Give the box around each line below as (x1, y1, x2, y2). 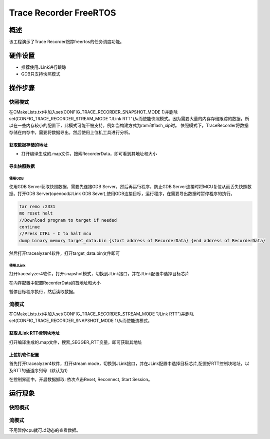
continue (19, 224, 40, 229)
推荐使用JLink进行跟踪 (21, 64, 67, 70)
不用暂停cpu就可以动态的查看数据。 (9, 427, 81, 433)
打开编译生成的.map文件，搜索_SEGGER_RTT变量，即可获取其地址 (9, 339, 142, 345)
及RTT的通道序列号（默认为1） (9, 367, 71, 373)
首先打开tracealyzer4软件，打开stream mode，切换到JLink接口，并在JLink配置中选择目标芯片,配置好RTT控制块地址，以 (9, 361, 250, 366)
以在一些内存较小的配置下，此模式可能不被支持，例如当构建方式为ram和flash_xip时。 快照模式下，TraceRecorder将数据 (9, 122, 249, 129)
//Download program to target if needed (19, 217, 117, 223)
